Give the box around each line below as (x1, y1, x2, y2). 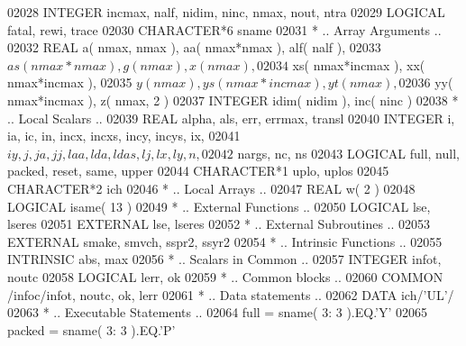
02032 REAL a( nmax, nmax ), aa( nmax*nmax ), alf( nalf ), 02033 (7, 38, 381, 57)
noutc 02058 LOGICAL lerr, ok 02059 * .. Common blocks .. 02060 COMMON (7, 267, 443, 286)
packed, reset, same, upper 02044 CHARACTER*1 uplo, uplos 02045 (7, 161, 389, 180)
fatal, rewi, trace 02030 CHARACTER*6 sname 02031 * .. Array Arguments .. (7, 20, 442, 39)
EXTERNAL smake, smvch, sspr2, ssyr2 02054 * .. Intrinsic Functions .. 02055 (7, 232, 443, 250)
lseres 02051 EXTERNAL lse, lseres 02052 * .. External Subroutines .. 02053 (7, 214, 431, 233)
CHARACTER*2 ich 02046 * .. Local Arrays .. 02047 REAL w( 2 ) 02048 (7, 178, 416, 197)
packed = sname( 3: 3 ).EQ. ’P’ (7, 320, 176, 339)
